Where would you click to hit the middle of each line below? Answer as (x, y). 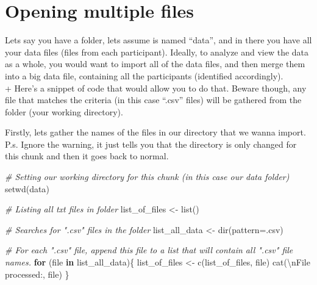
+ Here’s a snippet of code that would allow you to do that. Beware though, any (156, 88)
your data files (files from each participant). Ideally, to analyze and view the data (157, 52)
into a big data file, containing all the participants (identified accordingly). (144, 75)
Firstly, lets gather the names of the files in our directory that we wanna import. (155, 132)
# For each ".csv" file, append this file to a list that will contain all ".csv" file (149, 250)
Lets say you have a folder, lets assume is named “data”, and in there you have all (158, 40)
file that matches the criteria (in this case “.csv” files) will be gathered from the (153, 100)
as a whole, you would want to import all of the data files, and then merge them (155, 64)
